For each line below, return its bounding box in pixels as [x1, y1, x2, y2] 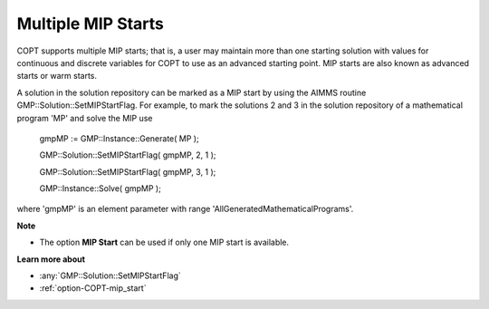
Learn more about [16, 254, 86, 265]
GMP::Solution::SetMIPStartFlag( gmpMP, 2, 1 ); [39, 150, 216, 160]
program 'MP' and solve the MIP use [16, 112, 153, 123]
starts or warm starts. [16, 71, 98, 82]
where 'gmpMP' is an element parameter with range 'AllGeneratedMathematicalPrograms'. [16, 204, 354, 215]
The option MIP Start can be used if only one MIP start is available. [39, 237, 290, 248]
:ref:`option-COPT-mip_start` [39, 283, 147, 294]
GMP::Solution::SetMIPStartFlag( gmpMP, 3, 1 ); [39, 166, 216, 177]
